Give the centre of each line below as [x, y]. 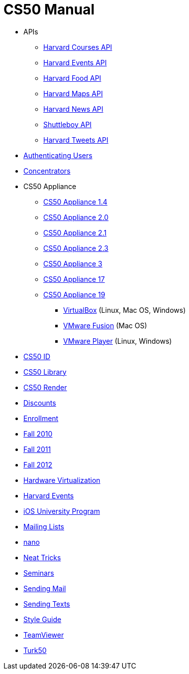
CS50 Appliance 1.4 [75, 202]
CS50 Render [45, 387]
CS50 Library [45, 372]
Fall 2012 [38, 464]
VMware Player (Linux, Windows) [118, 341]
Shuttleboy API [68, 124]
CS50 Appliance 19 [74, 294]
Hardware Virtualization [62, 480]
